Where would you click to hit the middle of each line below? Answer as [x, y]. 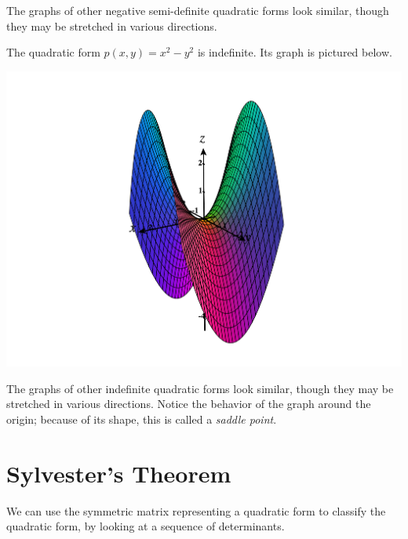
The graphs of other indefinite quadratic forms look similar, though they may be [200, 388]
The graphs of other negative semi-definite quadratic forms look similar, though [198, 10]
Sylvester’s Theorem [119, 473]
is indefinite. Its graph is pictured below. [295, 52]
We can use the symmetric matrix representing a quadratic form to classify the [196, 510]
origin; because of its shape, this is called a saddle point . [142, 419]
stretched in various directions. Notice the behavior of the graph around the [189, 404]
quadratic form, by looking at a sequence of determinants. [146, 526]
